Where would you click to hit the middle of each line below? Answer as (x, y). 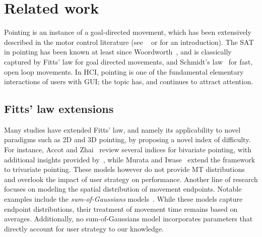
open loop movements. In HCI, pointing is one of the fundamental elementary (124, 71)
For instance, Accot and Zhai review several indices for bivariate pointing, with (128, 150)
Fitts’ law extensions (59, 109)
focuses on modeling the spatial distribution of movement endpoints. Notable (123, 189)
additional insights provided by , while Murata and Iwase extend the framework (130, 159)
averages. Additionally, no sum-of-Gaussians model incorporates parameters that (128, 219)
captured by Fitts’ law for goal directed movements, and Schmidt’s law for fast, (128, 61)
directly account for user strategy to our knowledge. (84, 228)
